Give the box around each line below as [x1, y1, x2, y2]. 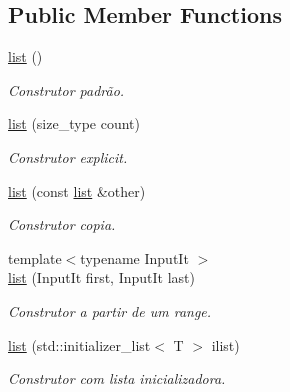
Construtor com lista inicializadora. [8, 368, 226, 389]
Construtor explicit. [8, 146, 128, 167]
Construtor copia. [8, 214, 116, 235]
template [8, 247, 62, 268]
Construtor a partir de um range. [8, 300, 212, 321]
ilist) [211, 334, 240, 355]
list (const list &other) [8, 180, 146, 201]
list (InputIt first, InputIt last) [8, 267, 195, 288]
